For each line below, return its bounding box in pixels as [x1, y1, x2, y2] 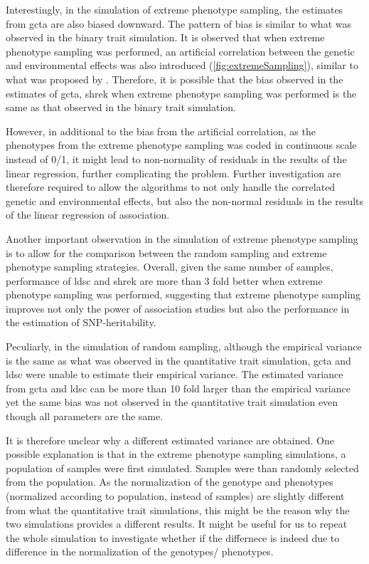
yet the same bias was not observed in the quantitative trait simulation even [6, 395, 338, 409]
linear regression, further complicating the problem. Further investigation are [6, 165, 341, 180]
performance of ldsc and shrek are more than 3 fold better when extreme [6, 273, 323, 288]
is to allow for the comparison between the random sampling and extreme [6, 245, 327, 260]
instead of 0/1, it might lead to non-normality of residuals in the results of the [6, 151, 347, 166]
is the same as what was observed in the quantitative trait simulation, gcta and [6, 352, 351, 367]
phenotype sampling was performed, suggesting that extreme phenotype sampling [6, 287, 361, 302]
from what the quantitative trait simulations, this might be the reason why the [6, 502, 350, 517]
